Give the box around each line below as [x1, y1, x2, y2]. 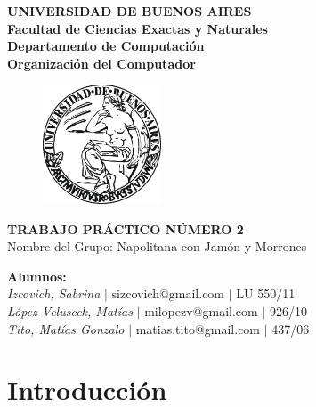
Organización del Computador [7, 53, 196, 72]
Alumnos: [7, 266, 67, 285]
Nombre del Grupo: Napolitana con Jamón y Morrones [7, 237, 307, 256]
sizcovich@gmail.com [111, 284, 225, 303]
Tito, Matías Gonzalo [7, 319, 125, 338]
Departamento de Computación [7, 37, 205, 55]
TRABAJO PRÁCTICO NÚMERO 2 [7, 219, 244, 238]
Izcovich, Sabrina [7, 284, 101, 303]
